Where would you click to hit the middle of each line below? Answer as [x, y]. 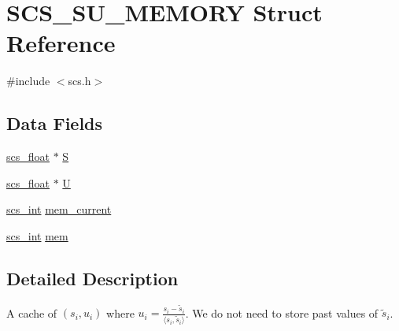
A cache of [32, 312]
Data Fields [55, 123]
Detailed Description [92, 278]
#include [28, 81]
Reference [61, 43]
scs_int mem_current [59, 209]
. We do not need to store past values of [282, 312]
